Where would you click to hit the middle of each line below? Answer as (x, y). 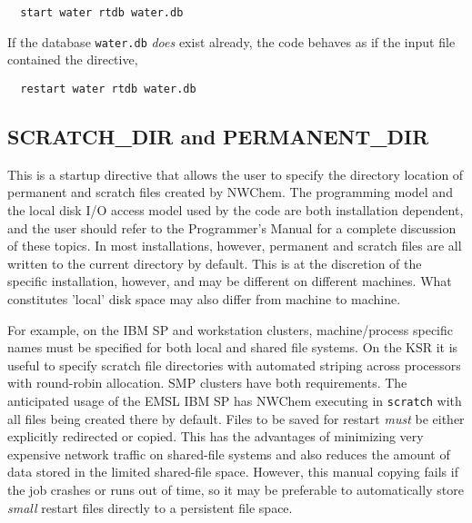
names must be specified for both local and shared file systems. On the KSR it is (233, 347)
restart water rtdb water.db (108, 89)
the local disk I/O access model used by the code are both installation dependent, (236, 209)
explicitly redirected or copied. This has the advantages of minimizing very (216, 436)
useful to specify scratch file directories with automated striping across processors (234, 365)
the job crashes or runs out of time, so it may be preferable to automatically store (236, 489)
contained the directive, (73, 59)
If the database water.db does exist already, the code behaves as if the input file (231, 41)
